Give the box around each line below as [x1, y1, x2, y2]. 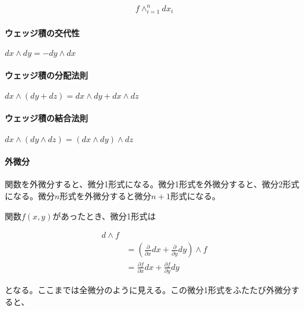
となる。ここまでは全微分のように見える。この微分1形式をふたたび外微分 [5, 284, 292, 296]
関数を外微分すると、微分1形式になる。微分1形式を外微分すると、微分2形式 [5, 178, 299, 190]
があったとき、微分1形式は [52, 209, 156, 222]
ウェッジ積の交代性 [5, 26, 80, 39]
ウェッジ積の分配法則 [5, 68, 88, 81]
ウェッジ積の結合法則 [5, 112, 88, 124]
